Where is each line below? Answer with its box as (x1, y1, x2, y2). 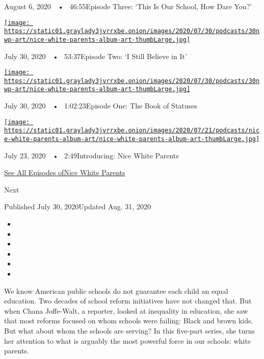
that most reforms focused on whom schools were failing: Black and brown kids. (4, 315, 253, 326)
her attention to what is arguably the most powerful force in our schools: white (4, 335, 251, 346)
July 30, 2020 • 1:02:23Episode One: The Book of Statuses (4, 100, 197, 111)
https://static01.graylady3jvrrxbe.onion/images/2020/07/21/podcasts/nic (4, 127, 260, 134)
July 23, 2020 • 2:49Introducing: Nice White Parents (4, 150, 179, 160)
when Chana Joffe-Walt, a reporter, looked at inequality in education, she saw (4, 305, 248, 316)
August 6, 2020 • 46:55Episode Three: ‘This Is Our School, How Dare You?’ (4, 1, 252, 11)
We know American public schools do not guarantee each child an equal (4, 285, 228, 296)
